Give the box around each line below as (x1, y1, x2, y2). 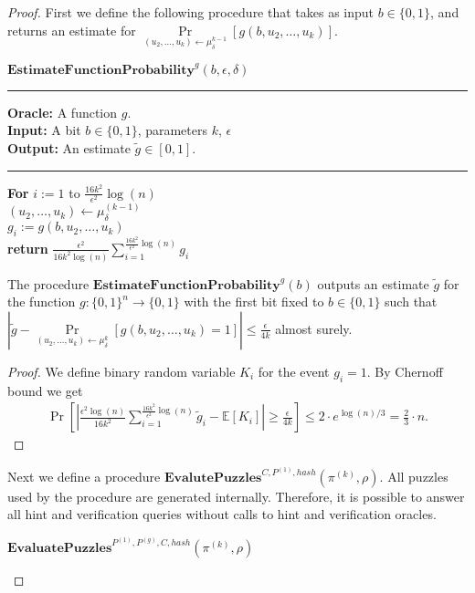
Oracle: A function (7, 102, 118, 121)
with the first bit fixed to (184, 292, 324, 311)
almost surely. (275, 318, 353, 338)
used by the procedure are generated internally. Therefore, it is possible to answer (7, 486, 465, 505)
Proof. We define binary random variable (7, 361, 236, 380)
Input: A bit (7, 120, 81, 140)
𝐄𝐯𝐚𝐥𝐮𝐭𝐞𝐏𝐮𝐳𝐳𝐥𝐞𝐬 (164, 471, 262, 484)
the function (7, 292, 76, 311)
